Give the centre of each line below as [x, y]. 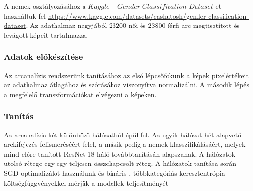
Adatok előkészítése [43, 57]
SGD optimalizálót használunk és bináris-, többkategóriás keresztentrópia [114, 173]
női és [137, 25]
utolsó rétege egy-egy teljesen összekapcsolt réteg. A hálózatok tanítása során [120, 163]
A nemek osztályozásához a [45, 6]
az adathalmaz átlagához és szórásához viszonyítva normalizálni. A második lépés [127, 85]
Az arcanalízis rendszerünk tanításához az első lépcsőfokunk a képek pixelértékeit [126, 75]
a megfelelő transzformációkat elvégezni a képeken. [80, 94]
